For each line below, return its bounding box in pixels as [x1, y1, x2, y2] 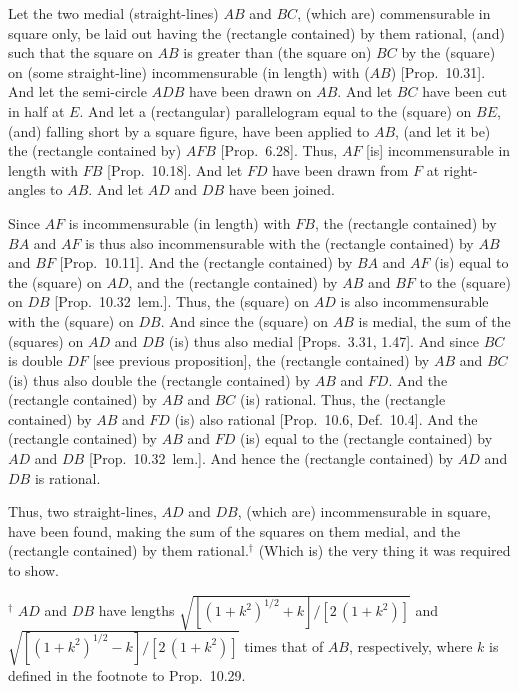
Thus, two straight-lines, [8, 501, 157, 522]
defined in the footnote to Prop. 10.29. [8, 664, 246, 685]
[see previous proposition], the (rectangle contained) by [92, 350, 430, 371]
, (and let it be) [395, 120, 491, 141]
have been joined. [228, 179, 335, 200]
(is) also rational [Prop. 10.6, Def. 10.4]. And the [174, 408, 478, 429]
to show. [8, 560, 60, 581]
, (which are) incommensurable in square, [237, 501, 491, 522]
